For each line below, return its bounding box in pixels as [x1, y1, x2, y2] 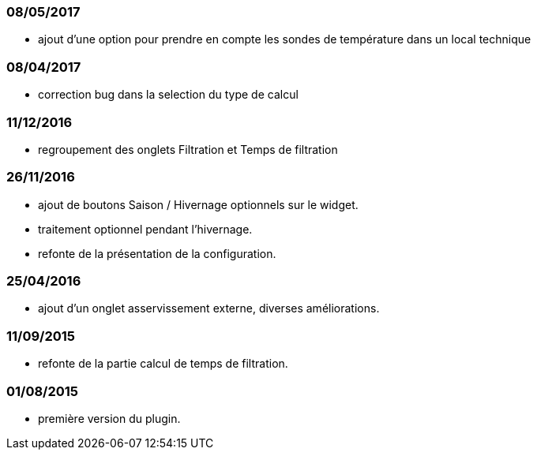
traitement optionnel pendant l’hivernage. [38, 222, 253, 236]
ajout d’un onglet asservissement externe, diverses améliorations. [38, 301, 380, 316]
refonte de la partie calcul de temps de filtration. [38, 357, 288, 371]
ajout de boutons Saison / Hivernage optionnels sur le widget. [38, 197, 359, 211]
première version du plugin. [38, 411, 181, 425]
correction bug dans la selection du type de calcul [38, 88, 299, 102]
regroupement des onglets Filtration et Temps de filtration [38, 142, 338, 156]
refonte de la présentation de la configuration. [38, 246, 276, 260]
